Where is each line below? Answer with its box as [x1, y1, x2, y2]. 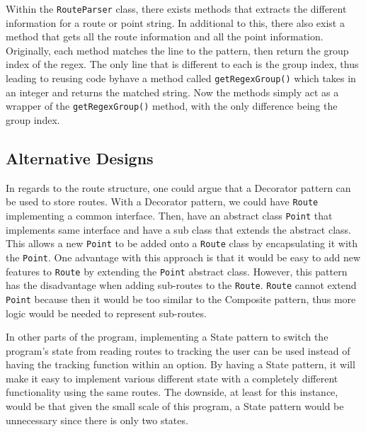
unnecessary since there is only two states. [6, 412, 188, 427]
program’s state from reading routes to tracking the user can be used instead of [6, 343, 350, 358]
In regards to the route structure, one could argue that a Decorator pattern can [6, 180, 351, 195]
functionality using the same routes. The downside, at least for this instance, [6, 385, 338, 399]
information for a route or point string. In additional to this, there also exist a [6, 15, 345, 30]
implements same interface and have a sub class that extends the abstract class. [6, 222, 351, 237]
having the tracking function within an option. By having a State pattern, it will [6, 357, 355, 372]
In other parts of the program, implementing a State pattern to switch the [6, 329, 328, 344]
